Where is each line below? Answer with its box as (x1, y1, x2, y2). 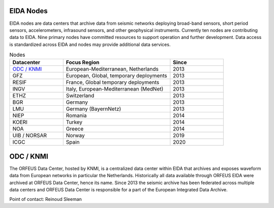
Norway (66, 132, 85, 139)
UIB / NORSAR (12, 132, 47, 139)
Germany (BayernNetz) (66, 105, 121, 112)
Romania (66, 112, 87, 119)
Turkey (66, 119, 83, 126)
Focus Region (66, 59, 100, 66)
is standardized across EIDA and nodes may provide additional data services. (9, 41, 171, 48)
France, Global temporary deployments (66, 79, 159, 86)
